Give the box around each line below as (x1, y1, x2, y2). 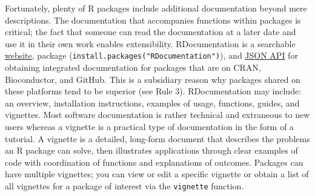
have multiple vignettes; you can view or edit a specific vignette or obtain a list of (5, 168, 309, 180)
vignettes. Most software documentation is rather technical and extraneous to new (5, 108, 310, 121)
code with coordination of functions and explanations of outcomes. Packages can (5, 155, 303, 168)
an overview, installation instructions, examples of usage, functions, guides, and (5, 96, 300, 109)
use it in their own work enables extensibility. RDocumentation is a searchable (5, 37, 296, 50)
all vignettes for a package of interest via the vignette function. (5, 179, 244, 192)
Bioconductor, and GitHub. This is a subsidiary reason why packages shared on (5, 73, 300, 85)
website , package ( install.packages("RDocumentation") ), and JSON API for (5, 49, 298, 62)
